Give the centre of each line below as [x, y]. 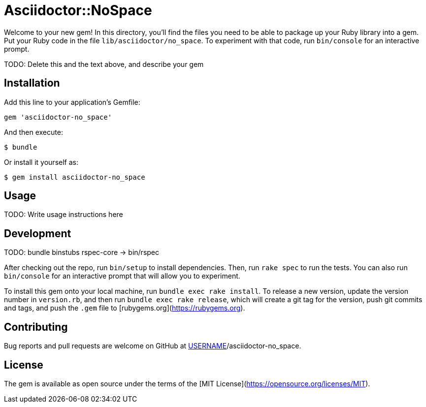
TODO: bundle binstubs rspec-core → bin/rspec [82, 252]
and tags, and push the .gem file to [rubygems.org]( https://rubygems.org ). [125, 308]
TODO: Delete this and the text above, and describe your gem [104, 64]
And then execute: [33, 132]
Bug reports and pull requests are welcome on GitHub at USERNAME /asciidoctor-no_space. [153, 346]
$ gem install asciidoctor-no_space [75, 177]
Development [38, 233]
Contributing [36, 327]
